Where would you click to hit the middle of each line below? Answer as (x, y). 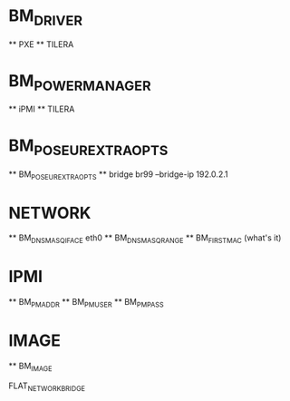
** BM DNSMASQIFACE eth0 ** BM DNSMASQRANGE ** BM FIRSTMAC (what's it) (145, 239)
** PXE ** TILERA (41, 44)
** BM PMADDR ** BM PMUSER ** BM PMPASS (86, 303)
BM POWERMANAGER (80, 82)
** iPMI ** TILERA (42, 109)
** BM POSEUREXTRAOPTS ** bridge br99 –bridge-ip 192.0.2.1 (118, 175)
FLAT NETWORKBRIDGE (47, 386)
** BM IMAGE (30, 367)
